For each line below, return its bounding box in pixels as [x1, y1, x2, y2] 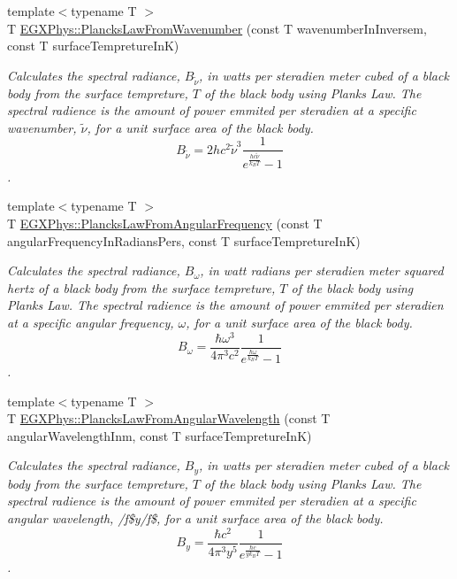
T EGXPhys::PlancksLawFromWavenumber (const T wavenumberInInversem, [7, 19, 427, 37]
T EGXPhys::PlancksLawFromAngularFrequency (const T [7, 213, 323, 232]
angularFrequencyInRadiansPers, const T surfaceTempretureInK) [7, 231, 361, 250]
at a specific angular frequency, [7, 313, 174, 331]
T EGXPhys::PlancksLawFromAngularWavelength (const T [7, 409, 331, 428]
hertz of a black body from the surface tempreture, [7, 278, 276, 297]
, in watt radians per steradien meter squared [200, 261, 444, 280]
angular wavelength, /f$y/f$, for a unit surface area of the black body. [7, 508, 384, 527]
